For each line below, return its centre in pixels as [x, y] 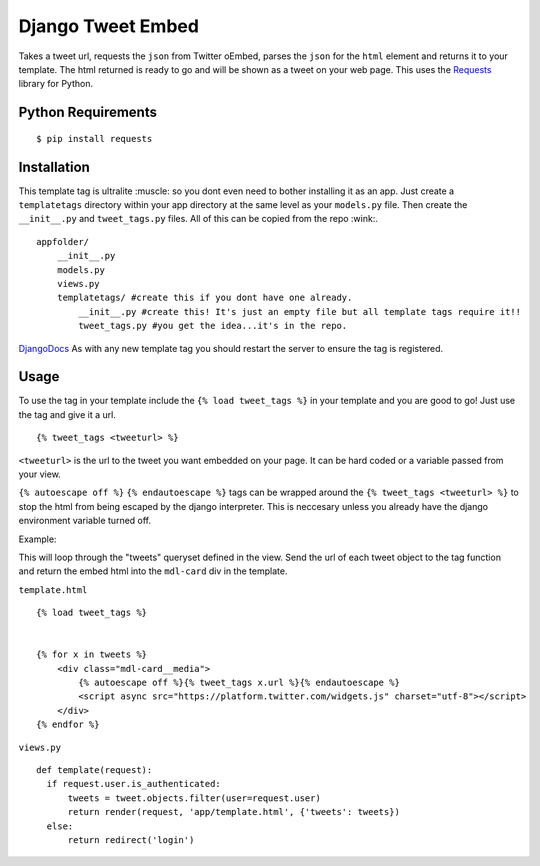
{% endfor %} [68, 724]
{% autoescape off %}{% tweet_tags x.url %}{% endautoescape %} [239, 683]
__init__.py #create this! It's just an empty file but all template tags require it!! [300, 311]
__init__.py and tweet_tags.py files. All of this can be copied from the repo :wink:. [198, 219]
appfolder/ [63, 241]
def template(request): [94, 770]
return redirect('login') [131, 840]
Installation [54, 166]
